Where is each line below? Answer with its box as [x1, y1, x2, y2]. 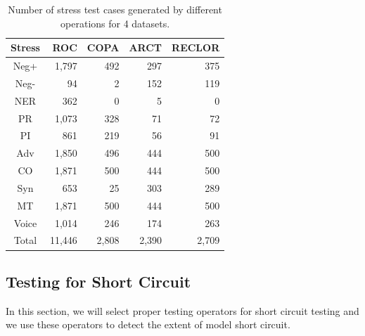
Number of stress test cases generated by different [8, 2, 222, 16]
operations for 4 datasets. [60, 15, 170, 30]
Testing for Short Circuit [6, 270, 191, 292]
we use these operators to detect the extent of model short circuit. [6, 317, 290, 332]
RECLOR [172, 40, 220, 55]
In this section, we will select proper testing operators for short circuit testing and [6, 303, 359, 318]
